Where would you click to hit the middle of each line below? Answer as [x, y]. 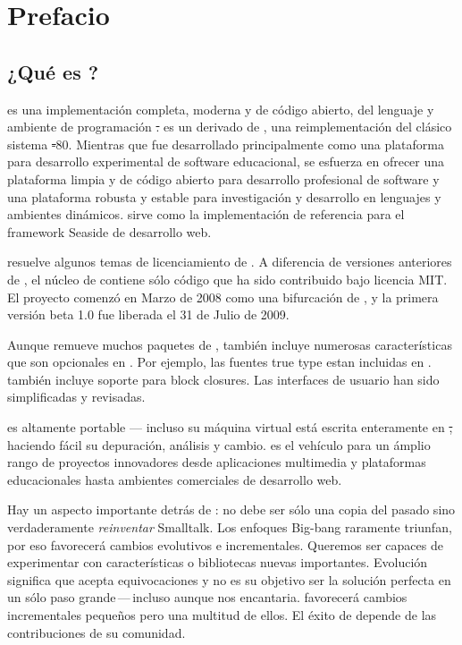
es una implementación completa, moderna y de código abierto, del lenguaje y [221, 109]
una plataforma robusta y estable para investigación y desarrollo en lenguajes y [224, 196]
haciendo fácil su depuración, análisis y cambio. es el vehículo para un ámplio [219, 444]
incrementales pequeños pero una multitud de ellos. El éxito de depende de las [222, 615]
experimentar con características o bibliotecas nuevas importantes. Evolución [218, 562]
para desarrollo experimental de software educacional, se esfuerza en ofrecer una [226, 161]
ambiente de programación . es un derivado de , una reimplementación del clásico [230, 127]
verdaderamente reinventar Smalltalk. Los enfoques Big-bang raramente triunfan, [230, 527]
